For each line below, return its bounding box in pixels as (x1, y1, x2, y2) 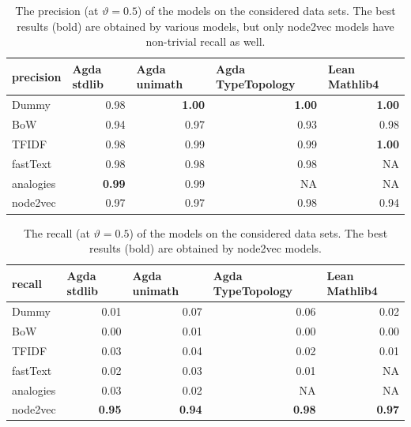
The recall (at (23, 224, 90, 241)
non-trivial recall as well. (145, 33, 266, 50)
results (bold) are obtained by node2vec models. (89, 240, 322, 257)
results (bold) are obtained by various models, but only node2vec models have (17, 17, 394, 34)
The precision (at (15, 2, 99, 18)
